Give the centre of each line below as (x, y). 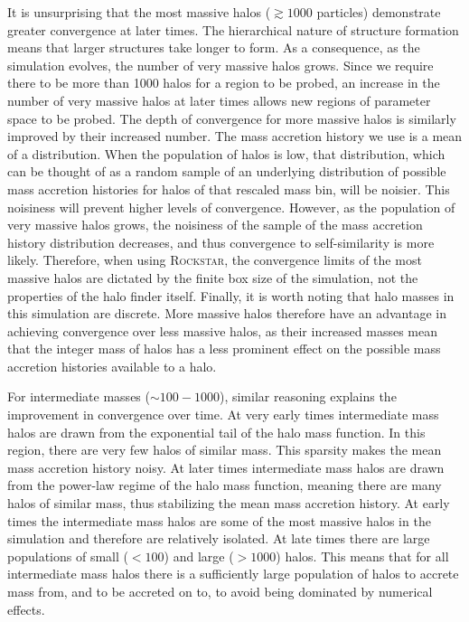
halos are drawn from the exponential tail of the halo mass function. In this (216, 432)
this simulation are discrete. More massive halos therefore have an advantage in (227, 313)
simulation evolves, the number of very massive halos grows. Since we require (220, 65)
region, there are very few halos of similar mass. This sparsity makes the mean (225, 450)
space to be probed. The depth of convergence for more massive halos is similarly (232, 118)
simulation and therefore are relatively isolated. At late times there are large (219, 538)
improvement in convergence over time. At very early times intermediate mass (223, 415)
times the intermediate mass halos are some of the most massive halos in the (219, 520)
